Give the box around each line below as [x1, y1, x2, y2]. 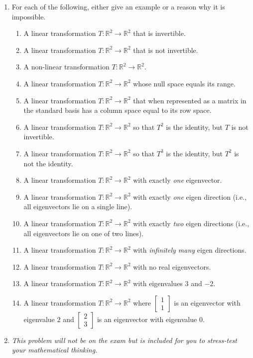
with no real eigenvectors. [133, 261, 211, 272]
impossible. [11, 11, 46, 21]
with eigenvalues [133, 278, 183, 289]
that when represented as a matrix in [133, 95, 247, 105]
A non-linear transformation [23, 61, 110, 72]
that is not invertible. [133, 44, 198, 55]
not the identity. [23, 158, 73, 168]
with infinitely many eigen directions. [133, 245, 247, 255]
